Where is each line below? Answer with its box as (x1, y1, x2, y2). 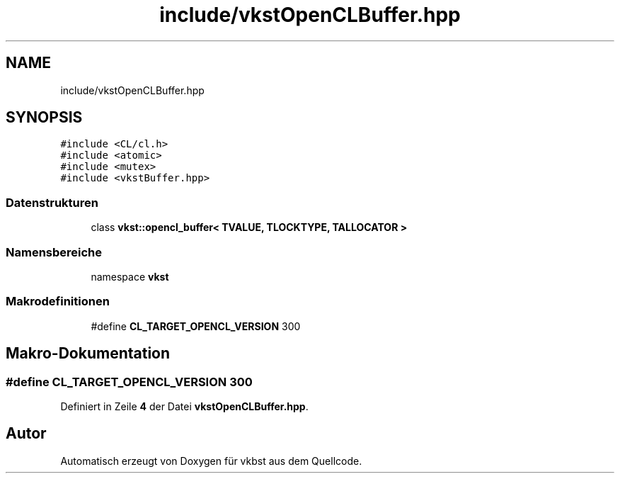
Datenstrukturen (6, 195, 98, 210)
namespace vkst (91, 270, 169, 283)
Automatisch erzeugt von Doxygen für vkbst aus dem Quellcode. (60, 454, 362, 467)
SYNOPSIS (6, 108, 83, 127)
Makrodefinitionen (6, 294, 110, 309)
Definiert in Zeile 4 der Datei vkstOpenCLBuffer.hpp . (60, 400, 309, 412)
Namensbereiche (6, 244, 103, 259)
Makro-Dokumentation (6, 344, 171, 363)
